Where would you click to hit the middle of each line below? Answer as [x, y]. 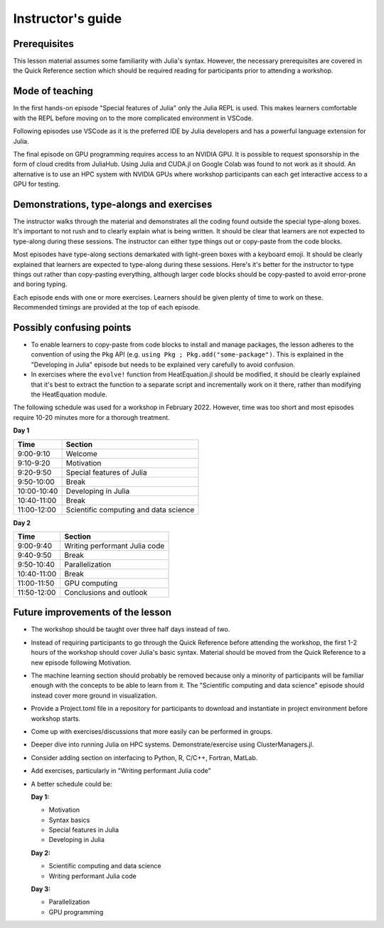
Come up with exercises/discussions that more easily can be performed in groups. [152, 731]
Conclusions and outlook [106, 592]
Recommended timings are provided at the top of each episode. [107, 307]
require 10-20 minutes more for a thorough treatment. [91, 417]
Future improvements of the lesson [92, 612]
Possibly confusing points [72, 327]
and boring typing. [40, 284]
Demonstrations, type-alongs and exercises [113, 204]
